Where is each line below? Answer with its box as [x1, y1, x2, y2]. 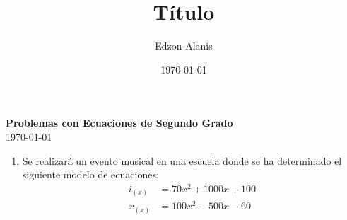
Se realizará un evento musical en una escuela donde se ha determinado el [22, 153, 342, 168]
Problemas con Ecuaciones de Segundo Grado [6, 115, 233, 130]
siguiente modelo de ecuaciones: [22, 167, 159, 182]
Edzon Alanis [155, 38, 213, 53]
